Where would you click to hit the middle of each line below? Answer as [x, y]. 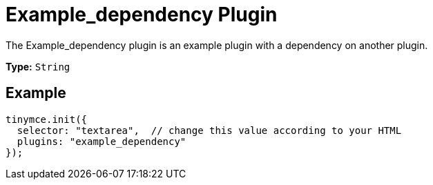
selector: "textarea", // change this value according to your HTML [209, 130]
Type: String [38, 66]
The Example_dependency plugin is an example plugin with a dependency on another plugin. [217, 45]
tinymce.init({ [47, 119]
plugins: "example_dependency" [102, 141]
